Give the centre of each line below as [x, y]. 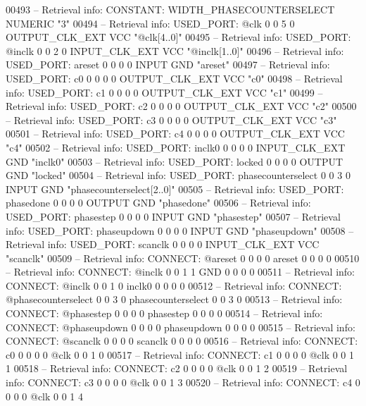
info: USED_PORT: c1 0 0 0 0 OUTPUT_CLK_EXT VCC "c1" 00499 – [164, 92]
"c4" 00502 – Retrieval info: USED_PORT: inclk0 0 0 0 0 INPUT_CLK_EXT [176, 147]
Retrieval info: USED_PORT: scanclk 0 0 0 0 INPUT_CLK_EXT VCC [163, 244]
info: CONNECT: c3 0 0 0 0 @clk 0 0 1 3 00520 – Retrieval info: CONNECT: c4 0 [183, 382]
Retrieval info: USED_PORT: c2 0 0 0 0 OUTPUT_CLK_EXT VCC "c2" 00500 [181, 106]
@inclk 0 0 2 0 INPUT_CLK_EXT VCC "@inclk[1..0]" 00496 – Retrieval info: [175, 50]
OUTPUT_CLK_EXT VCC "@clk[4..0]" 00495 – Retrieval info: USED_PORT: [178, 37]
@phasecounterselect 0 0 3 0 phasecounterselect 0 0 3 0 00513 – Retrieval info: [174, 299]
